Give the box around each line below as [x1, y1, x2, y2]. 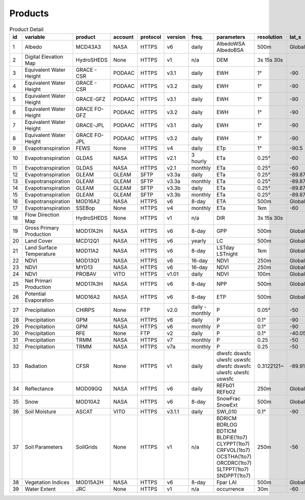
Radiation [24, 362, 48, 370]
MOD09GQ [75, 385, 103, 392]
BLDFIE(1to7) [216, 434, 248, 441]
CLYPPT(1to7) [216, 440, 250, 447]
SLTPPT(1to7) [216, 465, 249, 472]
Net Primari [24, 277, 52, 284]
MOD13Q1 [75, 257, 100, 264]
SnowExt [216, 401, 238, 408]
